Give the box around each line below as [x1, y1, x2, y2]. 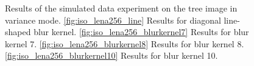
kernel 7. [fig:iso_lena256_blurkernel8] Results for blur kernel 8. [5, 37, 244, 50]
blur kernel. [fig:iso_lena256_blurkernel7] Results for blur [34, 25, 249, 38]
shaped [5, 25, 31, 38]
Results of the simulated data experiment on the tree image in [5, 2, 238, 14]
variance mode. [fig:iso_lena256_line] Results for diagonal [5, 13, 221, 26]
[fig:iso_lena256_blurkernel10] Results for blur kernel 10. [5, 49, 218, 62]
